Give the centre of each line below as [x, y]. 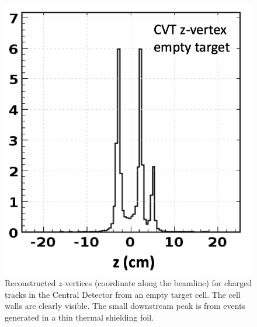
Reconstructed [30, 283]
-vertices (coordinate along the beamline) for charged [157, 283]
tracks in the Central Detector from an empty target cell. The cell [123, 294]
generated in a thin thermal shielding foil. [79, 317]
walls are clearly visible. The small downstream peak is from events [125, 306]
